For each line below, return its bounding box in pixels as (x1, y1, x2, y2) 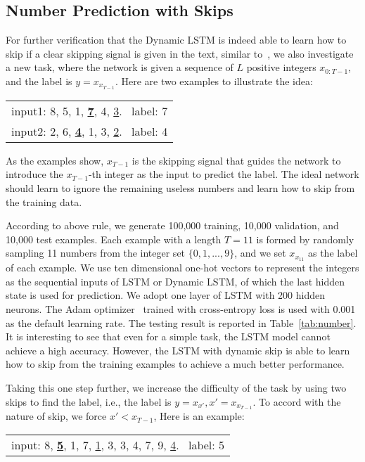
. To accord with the (252, 394, 341, 409)
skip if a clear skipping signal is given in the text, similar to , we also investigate (6, 46, 354, 60)
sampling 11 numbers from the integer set (6, 245, 186, 260)
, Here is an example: (153, 409, 245, 423)
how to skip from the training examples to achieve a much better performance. (6, 357, 345, 371)
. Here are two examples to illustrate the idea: (115, 73, 313, 88)
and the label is (6, 73, 72, 88)
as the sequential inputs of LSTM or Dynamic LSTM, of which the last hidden (6, 274, 345, 288)
